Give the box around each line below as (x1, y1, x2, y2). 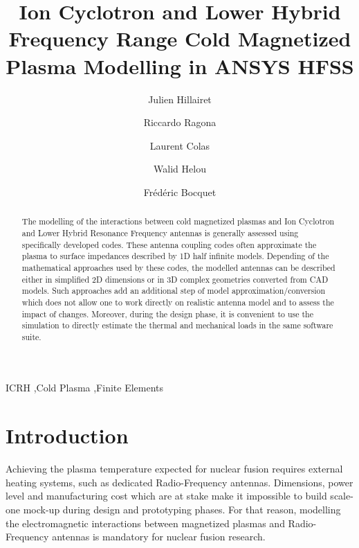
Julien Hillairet (148, 91, 212, 106)
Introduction (6, 421, 129, 450)
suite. (21, 330, 42, 342)
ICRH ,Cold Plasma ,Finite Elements (6, 380, 164, 395)
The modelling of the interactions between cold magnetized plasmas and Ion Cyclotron (21, 215, 335, 227)
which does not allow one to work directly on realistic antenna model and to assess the (21, 296, 334, 308)
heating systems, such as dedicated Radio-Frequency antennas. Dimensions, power (6, 475, 353, 489)
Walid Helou (154, 161, 206, 176)
